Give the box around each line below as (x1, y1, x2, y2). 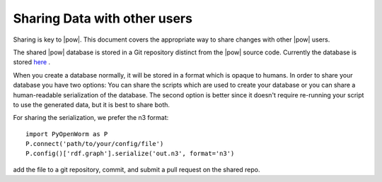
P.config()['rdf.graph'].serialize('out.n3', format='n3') (25, 150, 235, 158)
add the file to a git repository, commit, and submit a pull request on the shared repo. (13, 165, 260, 174)
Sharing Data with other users (13, 11, 192, 26)
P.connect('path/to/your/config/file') (25, 140, 164, 148)
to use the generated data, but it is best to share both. (13, 100, 170, 109)
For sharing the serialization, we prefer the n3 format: (13, 114, 169, 122)
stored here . (13, 58, 51, 66)
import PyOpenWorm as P (25, 130, 108, 138)
